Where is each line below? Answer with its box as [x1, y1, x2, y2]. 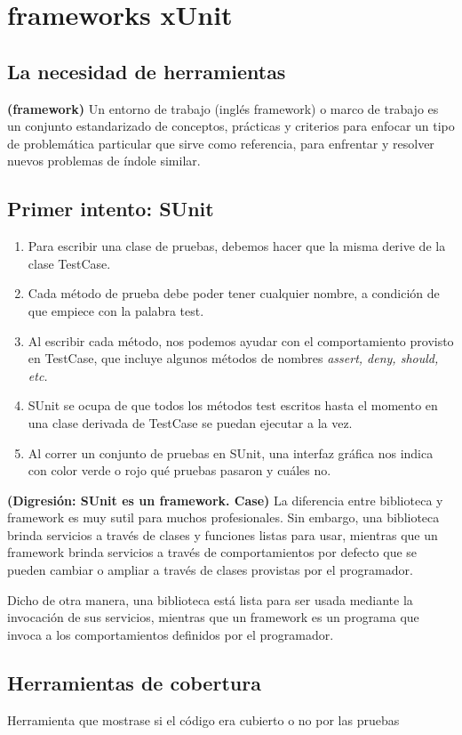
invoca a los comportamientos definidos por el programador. [7, 625, 334, 643]
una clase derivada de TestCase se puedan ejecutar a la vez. [28, 413, 353, 432]
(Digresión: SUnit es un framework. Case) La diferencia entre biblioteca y [7, 490, 443, 509]
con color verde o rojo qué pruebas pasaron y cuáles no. [28, 461, 331, 480]
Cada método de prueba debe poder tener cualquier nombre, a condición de [28, 284, 440, 303]
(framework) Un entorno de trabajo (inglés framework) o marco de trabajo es [7, 99, 439, 117]
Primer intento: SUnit [7, 195, 214, 222]
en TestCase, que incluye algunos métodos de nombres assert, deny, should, [28, 349, 439, 367]
